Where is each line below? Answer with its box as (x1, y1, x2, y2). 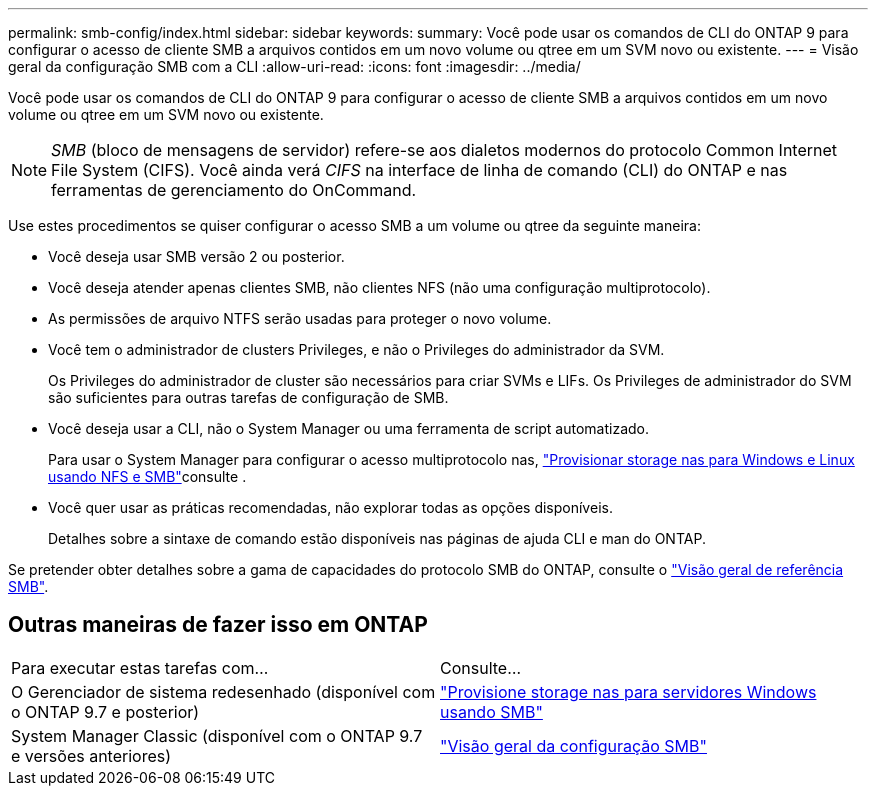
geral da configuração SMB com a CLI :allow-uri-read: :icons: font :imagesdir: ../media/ (8, 58, 581, 75)
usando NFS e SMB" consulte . (48, 468, 247, 485)
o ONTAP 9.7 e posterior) (11, 701, 200, 722)
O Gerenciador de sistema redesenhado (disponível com (11, 681, 436, 702)
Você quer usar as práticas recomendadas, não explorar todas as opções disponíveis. (48, 499, 613, 516)
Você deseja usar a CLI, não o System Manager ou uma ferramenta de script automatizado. (48, 420, 650, 437)
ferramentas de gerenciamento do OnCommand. (51, 180, 417, 200)
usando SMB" (440, 701, 543, 722)
